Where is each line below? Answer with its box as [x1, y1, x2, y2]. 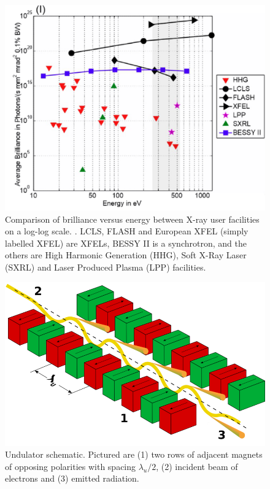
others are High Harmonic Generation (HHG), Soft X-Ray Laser [5, 248, 247, 261]
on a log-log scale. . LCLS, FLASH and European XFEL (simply [5, 225, 249, 237]
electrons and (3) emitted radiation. [5, 472, 139, 485]
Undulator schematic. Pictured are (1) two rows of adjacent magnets [5, 448, 263, 461]
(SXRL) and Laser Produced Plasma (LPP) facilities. [5, 260, 206, 273]
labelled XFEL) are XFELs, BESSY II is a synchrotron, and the [5, 236, 247, 249]
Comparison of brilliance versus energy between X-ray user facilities [5, 212, 260, 225]
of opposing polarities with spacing [5, 460, 136, 472]
